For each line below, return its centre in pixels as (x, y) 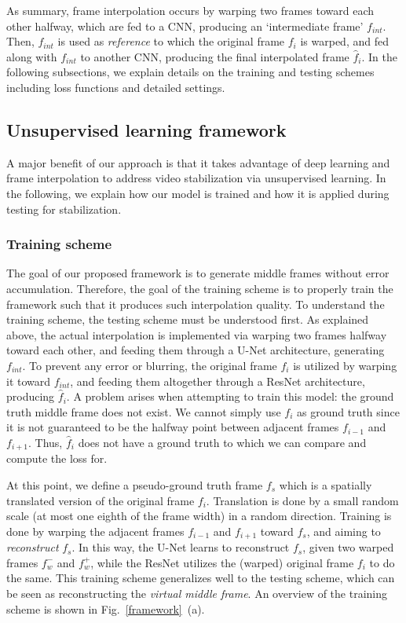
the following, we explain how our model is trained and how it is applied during (198, 193)
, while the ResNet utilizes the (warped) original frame (222, 562)
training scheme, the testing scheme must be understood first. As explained (188, 319)
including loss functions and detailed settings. (116, 87)
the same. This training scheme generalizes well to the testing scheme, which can (201, 578)
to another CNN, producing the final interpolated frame (215, 56)
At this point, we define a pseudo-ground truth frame (135, 484)
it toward (29, 381)
